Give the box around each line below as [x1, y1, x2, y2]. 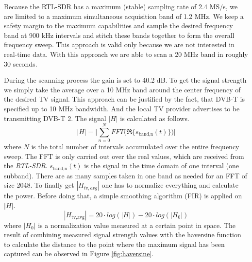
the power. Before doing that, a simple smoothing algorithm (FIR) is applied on [4, 191, 242, 201]
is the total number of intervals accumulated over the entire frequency [31, 141, 239, 152]
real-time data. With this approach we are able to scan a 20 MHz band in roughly [4, 49, 248, 59]
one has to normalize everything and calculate [101, 180, 238, 190]
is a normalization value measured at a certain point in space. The [38, 220, 235, 230]
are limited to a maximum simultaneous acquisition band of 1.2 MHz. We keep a [4, 11, 244, 21]
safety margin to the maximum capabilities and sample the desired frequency [4, 20, 233, 31]
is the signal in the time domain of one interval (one [84, 160, 239, 171]
